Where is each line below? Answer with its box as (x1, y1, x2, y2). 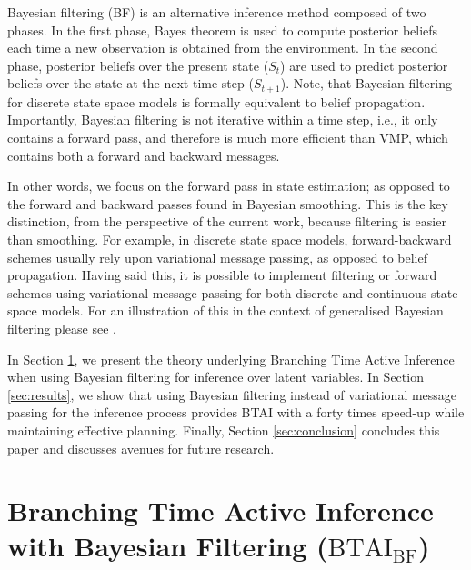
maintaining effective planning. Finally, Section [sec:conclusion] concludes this (7, 420, 440, 439)
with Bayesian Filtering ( (7, 527, 328, 565)
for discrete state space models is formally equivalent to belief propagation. (7, 92, 426, 111)
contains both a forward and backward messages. (7, 145, 280, 165)
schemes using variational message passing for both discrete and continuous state (7, 283, 458, 302)
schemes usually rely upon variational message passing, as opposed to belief (7, 247, 427, 266)
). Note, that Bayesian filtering (280, 74, 452, 93)
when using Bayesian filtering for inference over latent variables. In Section (7, 367, 424, 386)
